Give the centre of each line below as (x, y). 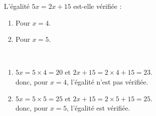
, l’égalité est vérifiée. (98, 108)
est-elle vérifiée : (97, 6)
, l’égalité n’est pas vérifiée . (107, 81)
